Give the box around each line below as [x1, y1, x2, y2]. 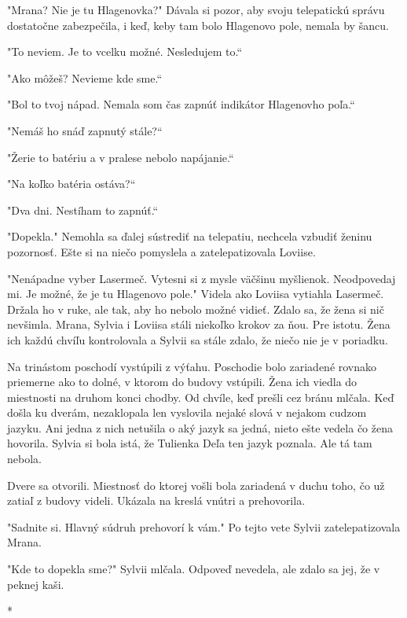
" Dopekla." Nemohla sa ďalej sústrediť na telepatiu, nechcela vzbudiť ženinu [7, 228, 372, 245]
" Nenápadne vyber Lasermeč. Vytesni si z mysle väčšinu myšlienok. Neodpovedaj [7, 270, 396, 286]
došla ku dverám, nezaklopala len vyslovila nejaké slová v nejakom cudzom [7, 404, 367, 421]
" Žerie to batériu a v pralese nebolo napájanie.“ [7, 149, 234, 165]
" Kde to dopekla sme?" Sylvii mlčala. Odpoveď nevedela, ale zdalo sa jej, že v [7, 561, 380, 577]
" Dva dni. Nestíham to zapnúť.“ [7, 201, 159, 218]
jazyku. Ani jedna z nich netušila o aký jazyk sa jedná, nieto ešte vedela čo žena [7, 419, 393, 436]
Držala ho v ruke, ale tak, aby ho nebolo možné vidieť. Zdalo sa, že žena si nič [7, 300, 384, 317]
